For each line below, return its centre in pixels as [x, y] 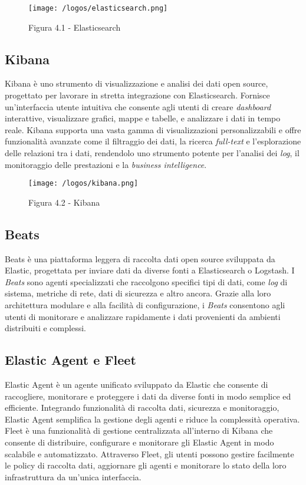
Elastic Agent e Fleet [70, 360]
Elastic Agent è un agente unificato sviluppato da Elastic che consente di [136, 385]
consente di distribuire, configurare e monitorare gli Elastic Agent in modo [139, 442]
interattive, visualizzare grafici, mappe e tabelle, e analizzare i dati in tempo [143, 118]
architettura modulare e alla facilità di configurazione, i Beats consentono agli [145, 305]
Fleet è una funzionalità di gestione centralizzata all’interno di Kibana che [139, 430]
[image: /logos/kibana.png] [83, 184]
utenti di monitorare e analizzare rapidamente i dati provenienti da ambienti [143, 316]
